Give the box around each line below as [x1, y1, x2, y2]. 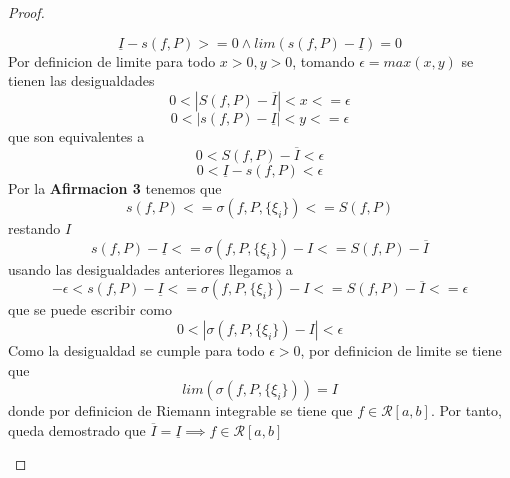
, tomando [292, 50, 355, 71]
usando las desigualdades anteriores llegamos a [8, 258, 293, 279]
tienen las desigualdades [8, 70, 155, 91]
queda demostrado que [8, 419, 146, 440]
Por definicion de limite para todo [8, 50, 216, 71]
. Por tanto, [430, 400, 502, 421]
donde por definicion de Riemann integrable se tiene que [8, 400, 353, 421]
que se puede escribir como [8, 299, 172, 320]
